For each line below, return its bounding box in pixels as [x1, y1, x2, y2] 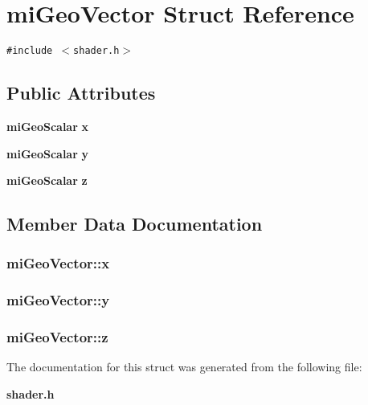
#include [6, 45, 53, 57]
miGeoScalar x [6, 117, 88, 134]
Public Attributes [6, 80, 156, 105]
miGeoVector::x [6, 253, 110, 273]
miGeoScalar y [6, 145, 88, 162]
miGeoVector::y [6, 290, 110, 310]
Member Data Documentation [6, 211, 263, 236]
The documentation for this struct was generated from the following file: [6, 358, 362, 375]
